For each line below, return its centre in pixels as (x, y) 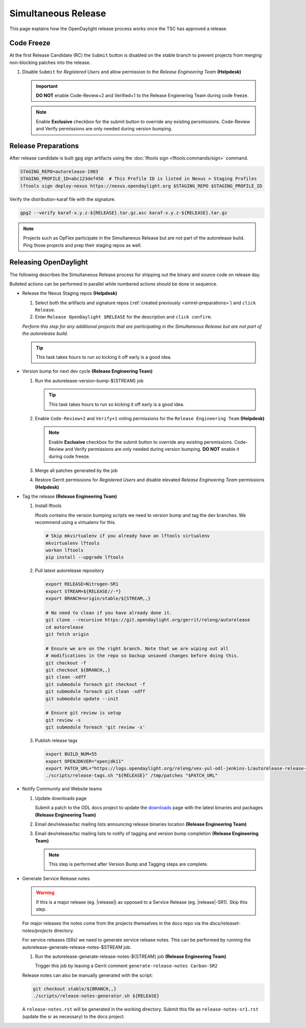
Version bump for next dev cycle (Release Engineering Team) (87, 371)
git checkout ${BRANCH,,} (78, 670)
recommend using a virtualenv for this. (75, 522)
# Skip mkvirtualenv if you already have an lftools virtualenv (128, 536)
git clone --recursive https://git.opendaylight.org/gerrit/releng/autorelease (148, 620)
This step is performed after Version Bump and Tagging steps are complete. (129, 864)
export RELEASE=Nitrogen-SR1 (82, 584)
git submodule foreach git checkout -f (95, 684)
